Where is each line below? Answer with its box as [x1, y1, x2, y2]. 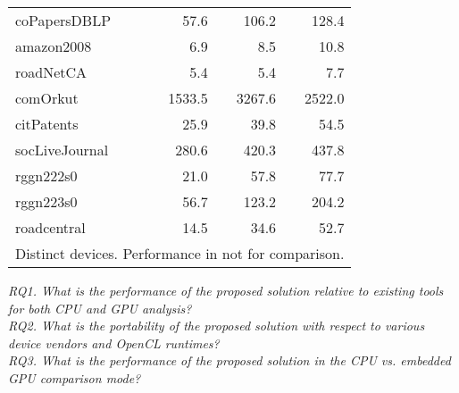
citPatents [15, 113, 79, 134]
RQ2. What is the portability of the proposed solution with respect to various [8, 316, 425, 335]
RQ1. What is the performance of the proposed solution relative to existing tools [8, 281, 444, 299]
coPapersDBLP [15, 10, 112, 30]
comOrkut [15, 88, 79, 108]
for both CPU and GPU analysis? [8, 298, 192, 317]
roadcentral [15, 217, 86, 238]
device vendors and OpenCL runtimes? [8, 333, 220, 352]
